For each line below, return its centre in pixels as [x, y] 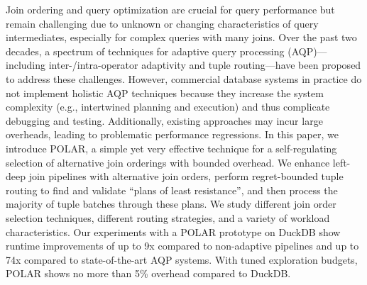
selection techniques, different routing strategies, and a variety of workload [168, 217]
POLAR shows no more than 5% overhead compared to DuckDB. [148, 273]
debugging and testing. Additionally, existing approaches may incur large [164, 120]
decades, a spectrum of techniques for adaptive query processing [145, 51]
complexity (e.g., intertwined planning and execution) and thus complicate [168, 107]
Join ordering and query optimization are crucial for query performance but [170, 9]
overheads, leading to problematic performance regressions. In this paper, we [172, 134]
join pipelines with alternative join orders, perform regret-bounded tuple [186, 176]
